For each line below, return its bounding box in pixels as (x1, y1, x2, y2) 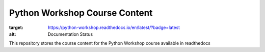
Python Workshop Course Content (9, 7, 153, 18)
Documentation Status (48, 31, 93, 37)
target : (9, 25, 24, 30)
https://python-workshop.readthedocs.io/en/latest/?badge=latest (48, 25, 180, 30)
